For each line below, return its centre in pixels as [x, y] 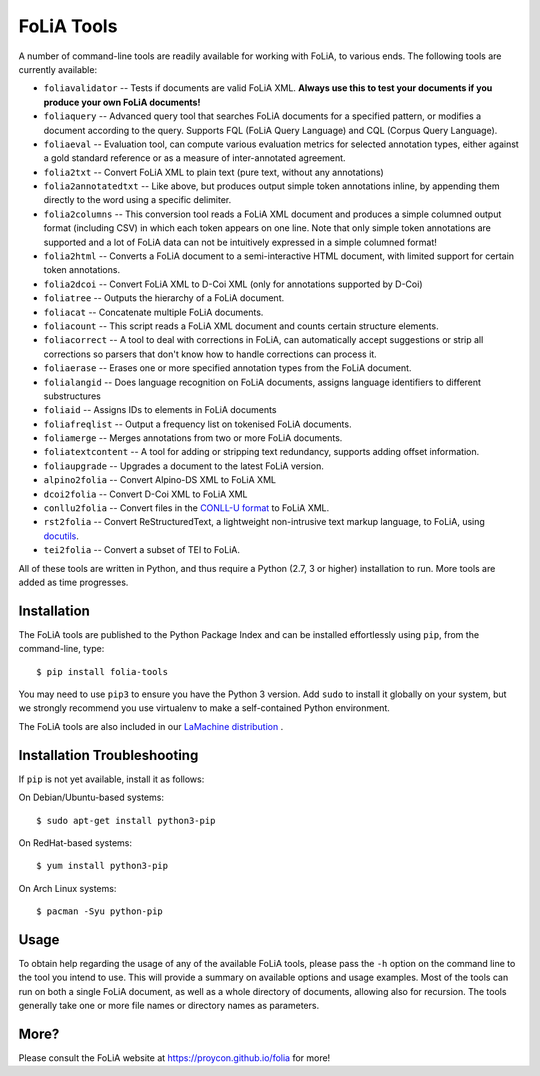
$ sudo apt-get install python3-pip [126, 820]
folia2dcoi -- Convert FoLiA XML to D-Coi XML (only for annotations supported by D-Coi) [233, 284]
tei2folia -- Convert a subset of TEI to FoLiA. [141, 550]
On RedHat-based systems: [75, 842]
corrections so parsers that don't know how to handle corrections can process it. [210, 354]
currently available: [58, 69]
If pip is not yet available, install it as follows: [111, 779]
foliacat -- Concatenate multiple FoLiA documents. [153, 312]
